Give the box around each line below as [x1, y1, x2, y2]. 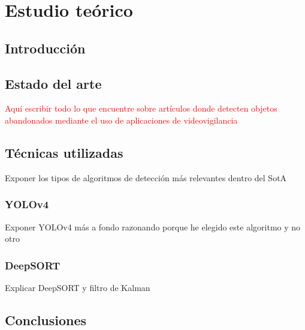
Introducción [5, 38, 86, 57]
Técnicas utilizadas [5, 143, 123, 161]
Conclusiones [5, 310, 87, 329]
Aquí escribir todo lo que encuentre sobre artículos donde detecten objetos [5, 102, 277, 115]
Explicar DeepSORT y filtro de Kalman [5, 281, 150, 293]
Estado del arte [5, 74, 102, 92]
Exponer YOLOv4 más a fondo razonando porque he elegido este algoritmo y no [5, 220, 301, 233]
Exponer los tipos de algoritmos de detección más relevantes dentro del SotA [5, 171, 287, 184]
